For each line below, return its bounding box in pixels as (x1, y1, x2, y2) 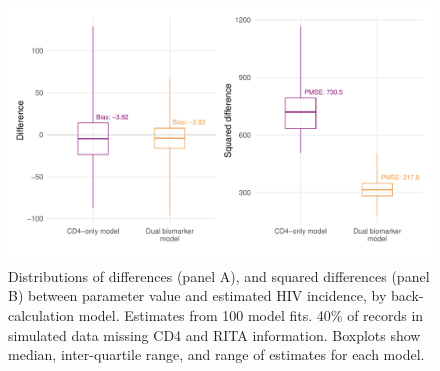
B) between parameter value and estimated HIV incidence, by (8, 285, 387, 306)
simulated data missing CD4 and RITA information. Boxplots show (8, 324, 421, 345)
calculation (8, 305, 75, 326)
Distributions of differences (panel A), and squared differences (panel (8, 265, 430, 286)
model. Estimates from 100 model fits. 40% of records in (78, 305, 424, 326)
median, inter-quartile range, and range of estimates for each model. (8, 344, 425, 365)
